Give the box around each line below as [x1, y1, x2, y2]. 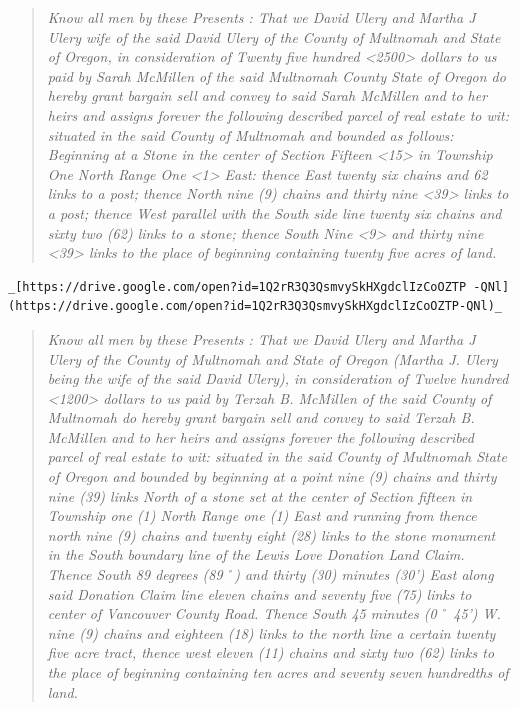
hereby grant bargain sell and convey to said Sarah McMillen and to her [47, 85, 488, 106]
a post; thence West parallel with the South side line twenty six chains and [47, 202, 502, 223]
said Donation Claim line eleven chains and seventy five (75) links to [47, 583, 472, 604]
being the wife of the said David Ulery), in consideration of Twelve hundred [47, 368, 509, 389]
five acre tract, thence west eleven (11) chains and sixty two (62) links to [47, 642, 495, 663]
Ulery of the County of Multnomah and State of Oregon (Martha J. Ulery [47, 348, 498, 369]
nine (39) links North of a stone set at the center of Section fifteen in [47, 485, 473, 506]
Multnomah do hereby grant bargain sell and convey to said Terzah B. [47, 407, 475, 428]
